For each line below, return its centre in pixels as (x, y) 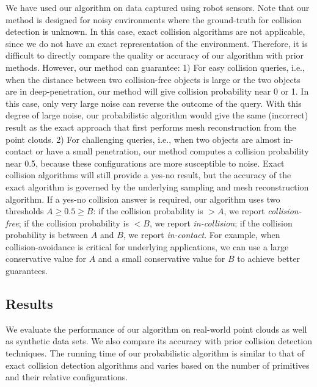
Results (29, 304)
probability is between (47, 235)
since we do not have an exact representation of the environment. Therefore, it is (157, 43)
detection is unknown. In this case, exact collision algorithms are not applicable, (155, 31)
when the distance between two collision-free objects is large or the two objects (153, 79)
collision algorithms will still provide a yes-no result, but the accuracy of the (148, 175)
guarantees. (27, 271)
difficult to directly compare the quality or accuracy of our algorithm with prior (155, 55)
